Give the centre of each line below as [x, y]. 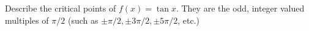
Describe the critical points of [61, 8]
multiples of [27, 20]
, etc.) [189, 20]
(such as [83, 20]
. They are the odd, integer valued [240, 8]
